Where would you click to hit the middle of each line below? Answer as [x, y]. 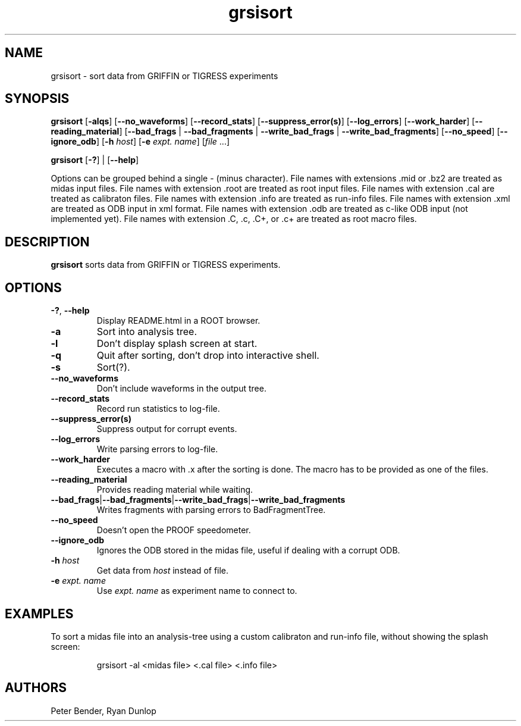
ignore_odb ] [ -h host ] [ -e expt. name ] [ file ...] [140, 142]
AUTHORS [36, 688]
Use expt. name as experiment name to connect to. [197, 591]
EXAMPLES [39, 614]
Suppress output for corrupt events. [167, 429]
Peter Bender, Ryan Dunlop [103, 711]
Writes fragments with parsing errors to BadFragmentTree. [211, 510]
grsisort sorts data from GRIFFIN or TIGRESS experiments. [166, 265]
